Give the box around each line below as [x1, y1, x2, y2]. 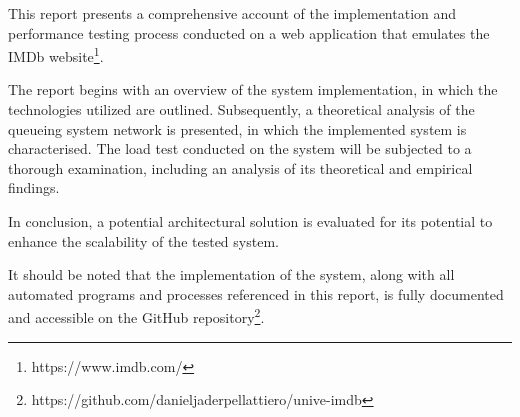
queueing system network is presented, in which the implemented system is [8, 118, 467, 139]
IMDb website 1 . [8, 43, 104, 66]
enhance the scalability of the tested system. [8, 230, 279, 251]
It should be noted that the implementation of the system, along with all [8, 264, 455, 285]
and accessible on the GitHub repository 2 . [8, 304, 265, 328]
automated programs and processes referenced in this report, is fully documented [8, 283, 504, 304]
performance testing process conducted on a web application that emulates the [8, 22, 490, 43]
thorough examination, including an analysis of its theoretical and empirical [8, 157, 473, 178]
